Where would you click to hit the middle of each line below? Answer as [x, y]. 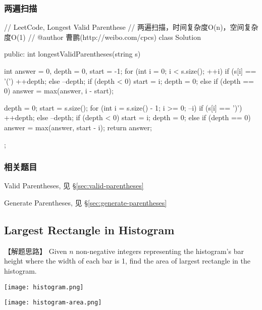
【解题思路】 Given [36, 251]
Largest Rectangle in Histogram [89, 229]
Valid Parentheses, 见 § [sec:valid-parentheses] [74, 186]
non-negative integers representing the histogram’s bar [160, 251]
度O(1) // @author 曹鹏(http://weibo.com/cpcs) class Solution [102, 37]
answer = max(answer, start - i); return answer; [78, 127]
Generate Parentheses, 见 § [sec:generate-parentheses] [86, 202]
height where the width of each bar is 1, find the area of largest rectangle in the [127, 261]
